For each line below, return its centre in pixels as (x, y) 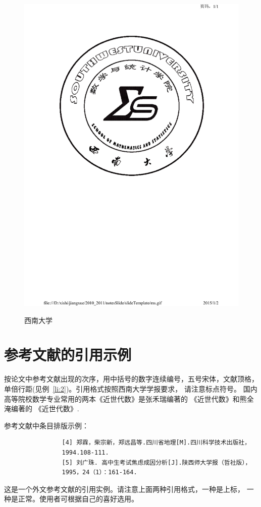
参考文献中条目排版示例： (46, 425)
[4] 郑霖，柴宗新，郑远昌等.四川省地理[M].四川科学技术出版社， (156, 443)
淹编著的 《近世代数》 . (42, 408)
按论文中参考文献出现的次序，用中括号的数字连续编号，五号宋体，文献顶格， (131, 379)
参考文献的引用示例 (68, 355)
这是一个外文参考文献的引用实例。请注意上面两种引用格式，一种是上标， (124, 489)
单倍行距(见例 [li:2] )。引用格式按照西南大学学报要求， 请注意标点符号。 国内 (131, 389)
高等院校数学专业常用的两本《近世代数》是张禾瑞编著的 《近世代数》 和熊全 (129, 398)
